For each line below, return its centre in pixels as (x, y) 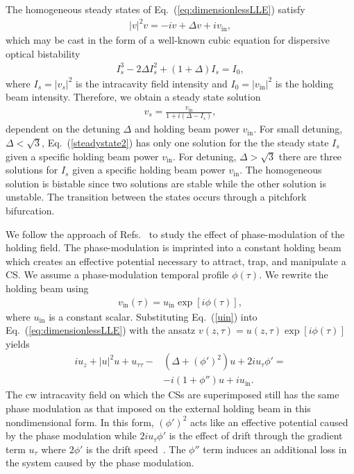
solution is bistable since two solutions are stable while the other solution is (166, 183)
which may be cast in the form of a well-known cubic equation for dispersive (168, 40)
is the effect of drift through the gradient (256, 435)
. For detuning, (205, 156)
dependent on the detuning (63, 129)
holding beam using (47, 288)
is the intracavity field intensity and (152, 83)
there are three (310, 156)
